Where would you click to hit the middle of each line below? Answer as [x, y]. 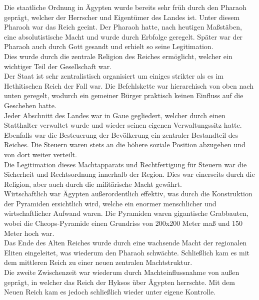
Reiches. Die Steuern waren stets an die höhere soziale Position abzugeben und [125, 144]
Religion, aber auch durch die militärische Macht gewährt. [93, 184]
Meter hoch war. [29, 233]
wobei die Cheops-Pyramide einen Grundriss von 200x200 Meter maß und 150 [123, 223]
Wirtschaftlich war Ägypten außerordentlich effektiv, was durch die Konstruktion [128, 194]
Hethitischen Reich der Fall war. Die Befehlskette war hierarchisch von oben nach [129, 85]
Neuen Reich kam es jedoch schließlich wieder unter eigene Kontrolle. [110, 292]
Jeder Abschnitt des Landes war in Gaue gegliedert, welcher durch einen [115, 115]
